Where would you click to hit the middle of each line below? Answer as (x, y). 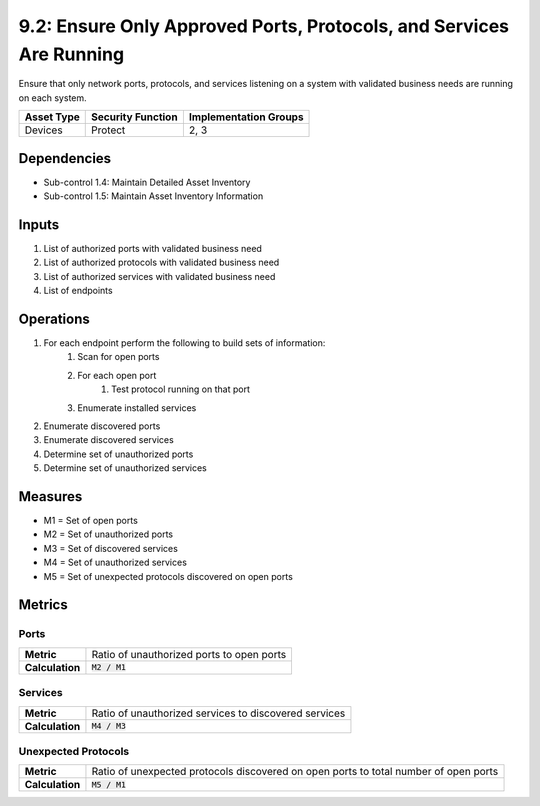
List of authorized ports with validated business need (152, 248)
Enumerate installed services (137, 407)
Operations (54, 318)
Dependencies (65, 158)
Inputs (39, 224)
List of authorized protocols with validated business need (161, 262)
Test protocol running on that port (180, 389)
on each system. (52, 97)
